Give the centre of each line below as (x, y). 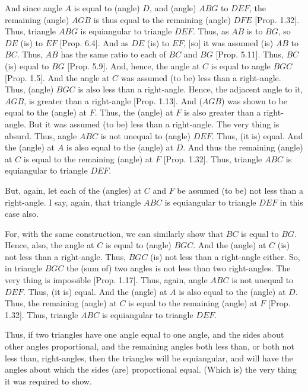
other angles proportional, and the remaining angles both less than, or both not (150, 346)
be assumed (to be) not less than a (240, 190)
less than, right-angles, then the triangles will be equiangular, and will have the (149, 358)
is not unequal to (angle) (146, 135)
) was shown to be (254, 100)
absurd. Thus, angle (41, 135)
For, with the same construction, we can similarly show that (114, 233)
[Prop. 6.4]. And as (94, 42)
